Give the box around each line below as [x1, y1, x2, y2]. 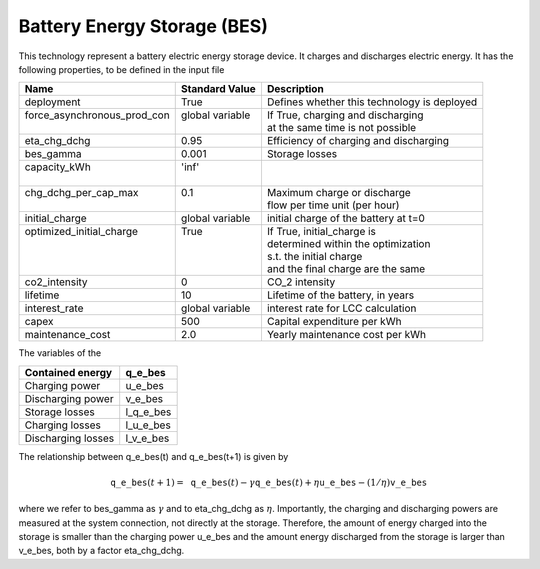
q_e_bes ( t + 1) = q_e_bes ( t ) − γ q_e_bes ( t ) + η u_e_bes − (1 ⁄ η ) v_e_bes [110, 476, 428, 488]
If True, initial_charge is [266, 225, 377, 239]
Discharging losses [24, 431, 115, 445]
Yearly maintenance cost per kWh [266, 328, 427, 342]
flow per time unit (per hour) [266, 198, 400, 212]
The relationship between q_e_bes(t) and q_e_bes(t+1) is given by [18, 450, 289, 462]
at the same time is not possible [266, 121, 417, 135]
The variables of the [18, 347, 102, 359]
